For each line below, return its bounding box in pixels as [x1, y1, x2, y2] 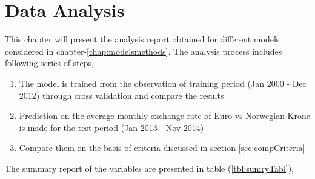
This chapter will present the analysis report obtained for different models [5, 33, 280, 46]
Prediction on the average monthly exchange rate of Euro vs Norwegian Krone [19, 109, 310, 122]
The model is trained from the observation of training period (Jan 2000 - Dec [19, 76, 307, 89]
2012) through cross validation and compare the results [19, 89, 224, 101]
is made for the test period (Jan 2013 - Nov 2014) [19, 121, 204, 133]
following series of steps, [5, 56, 94, 69]
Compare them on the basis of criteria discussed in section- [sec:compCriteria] [19, 141, 305, 154]
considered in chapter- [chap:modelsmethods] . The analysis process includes [5, 44, 282, 57]
